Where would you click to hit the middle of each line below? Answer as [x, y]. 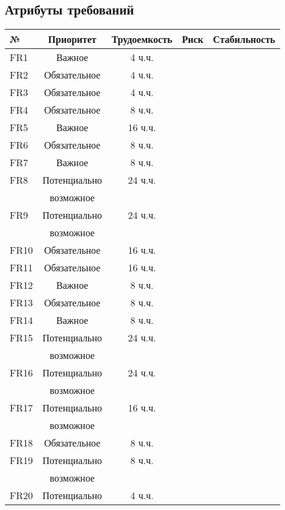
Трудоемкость [142, 39]
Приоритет [72, 39]
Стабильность [244, 39]
